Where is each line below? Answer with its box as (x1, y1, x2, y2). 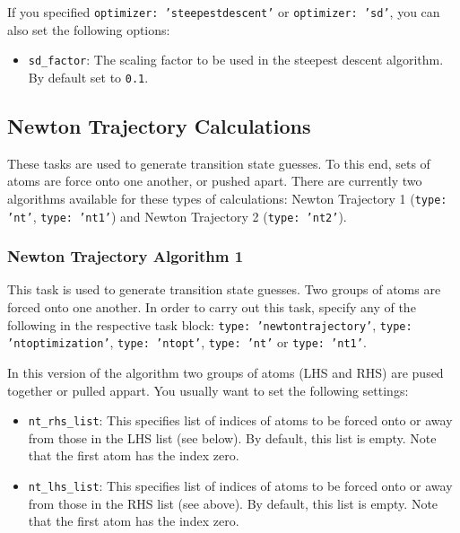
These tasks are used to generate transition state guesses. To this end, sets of (7, 153, 430, 172)
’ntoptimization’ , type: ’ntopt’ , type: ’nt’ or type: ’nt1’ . (7, 333, 367, 352)
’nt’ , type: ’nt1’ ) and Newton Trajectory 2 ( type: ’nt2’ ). (7, 206, 347, 225)
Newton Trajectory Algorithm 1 (7, 245, 244, 267)
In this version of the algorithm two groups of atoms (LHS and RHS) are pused (7, 363, 444, 381)
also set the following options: (7, 20, 170, 39)
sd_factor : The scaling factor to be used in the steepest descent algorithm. (28, 50, 444, 69)
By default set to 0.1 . (28, 67, 149, 86)
